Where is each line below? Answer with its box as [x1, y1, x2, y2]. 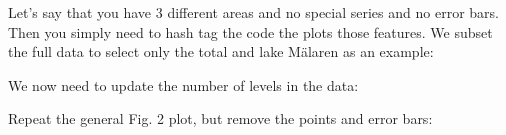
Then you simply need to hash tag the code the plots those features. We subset [8, 21, 493, 42]
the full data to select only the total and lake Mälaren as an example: [8, 41, 434, 62]
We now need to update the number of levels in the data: [8, 74, 359, 95]
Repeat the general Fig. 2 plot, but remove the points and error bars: [8, 108, 433, 129]
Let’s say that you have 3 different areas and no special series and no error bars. [8, 2, 499, 22]
